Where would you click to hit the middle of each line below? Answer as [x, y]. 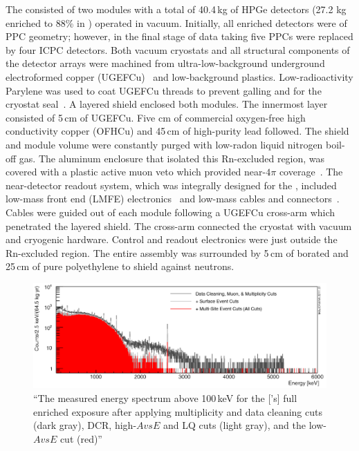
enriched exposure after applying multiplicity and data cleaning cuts [178, 411]
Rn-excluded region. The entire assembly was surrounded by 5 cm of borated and [177, 252]
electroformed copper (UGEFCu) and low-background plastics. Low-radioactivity [179, 76]
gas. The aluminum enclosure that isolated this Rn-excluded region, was [172, 158]
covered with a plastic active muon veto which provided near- [136, 172]
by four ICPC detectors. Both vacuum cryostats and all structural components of [178, 49]
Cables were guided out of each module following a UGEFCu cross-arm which [171, 212]
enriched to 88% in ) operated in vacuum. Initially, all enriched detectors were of [176, 22]
